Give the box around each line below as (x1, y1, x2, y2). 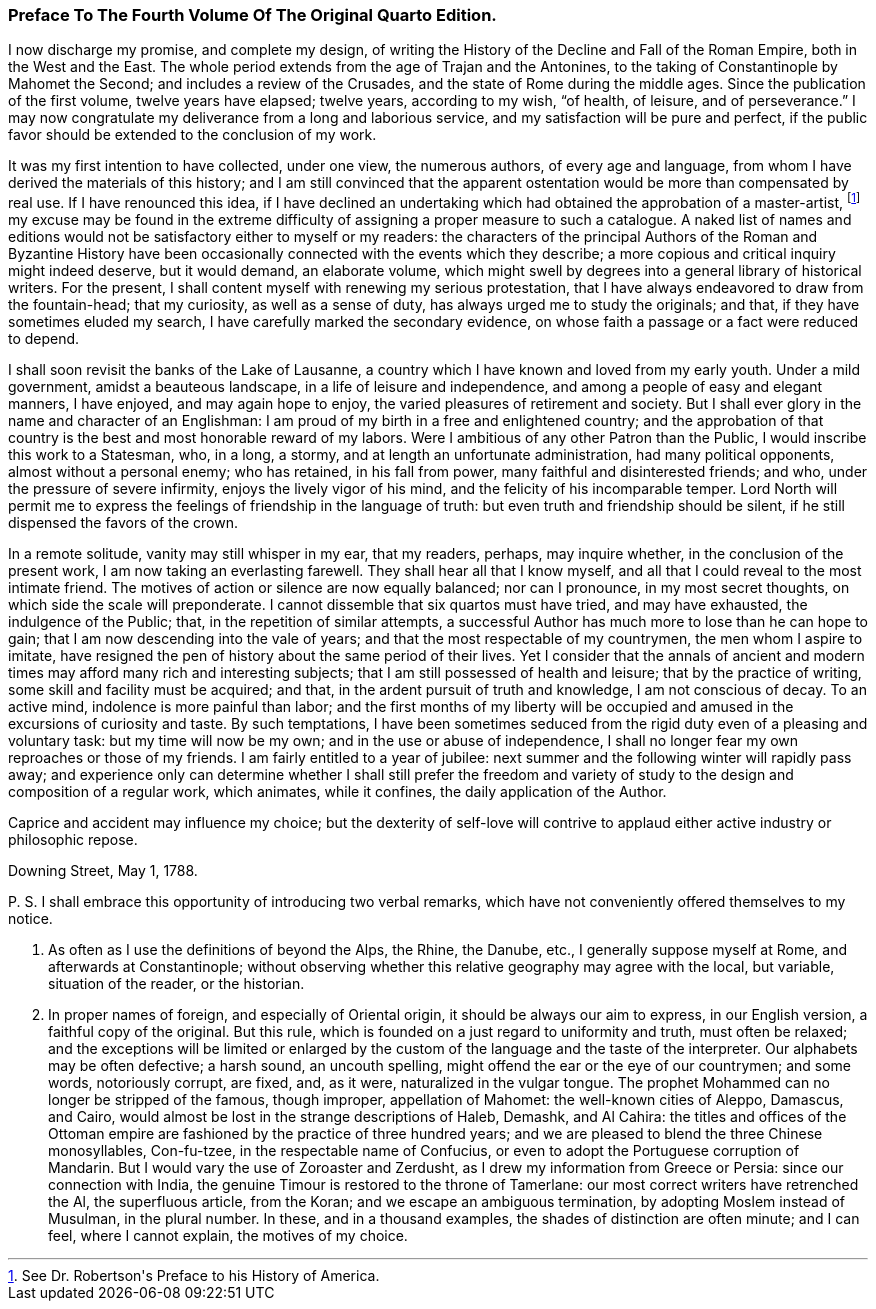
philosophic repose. (8, 831, 138, 849)
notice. (8, 910, 53, 928)
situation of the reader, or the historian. (48, 975, 305, 993)
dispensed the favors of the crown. (8, 514, 238, 532)
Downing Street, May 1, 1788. (8, 862, 198, 880)
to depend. (8, 330, 80, 348)
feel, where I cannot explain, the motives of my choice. (48, 1227, 408, 1245)
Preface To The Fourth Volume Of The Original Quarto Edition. (8, 5, 497, 25)
